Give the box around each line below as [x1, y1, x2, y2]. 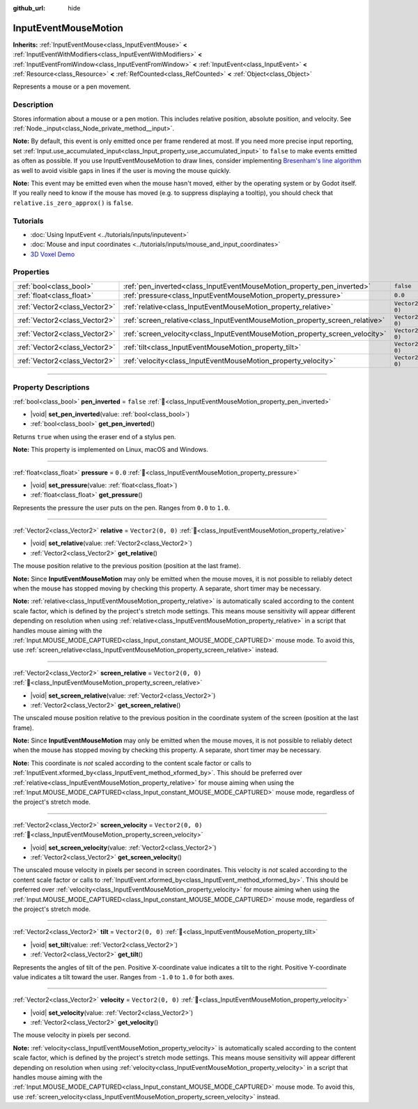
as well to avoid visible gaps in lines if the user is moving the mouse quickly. [13, 166, 231, 174]
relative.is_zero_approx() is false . [13, 199, 134, 207]
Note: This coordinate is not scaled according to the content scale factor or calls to [13, 758, 252, 767]
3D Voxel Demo [30, 250, 75, 258]
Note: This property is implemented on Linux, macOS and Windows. [13, 445, 208, 454]
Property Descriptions [13, 383, 90, 392]
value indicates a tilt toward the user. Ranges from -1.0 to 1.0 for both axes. [13, 972, 235, 981]
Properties [13, 267, 50, 277]
